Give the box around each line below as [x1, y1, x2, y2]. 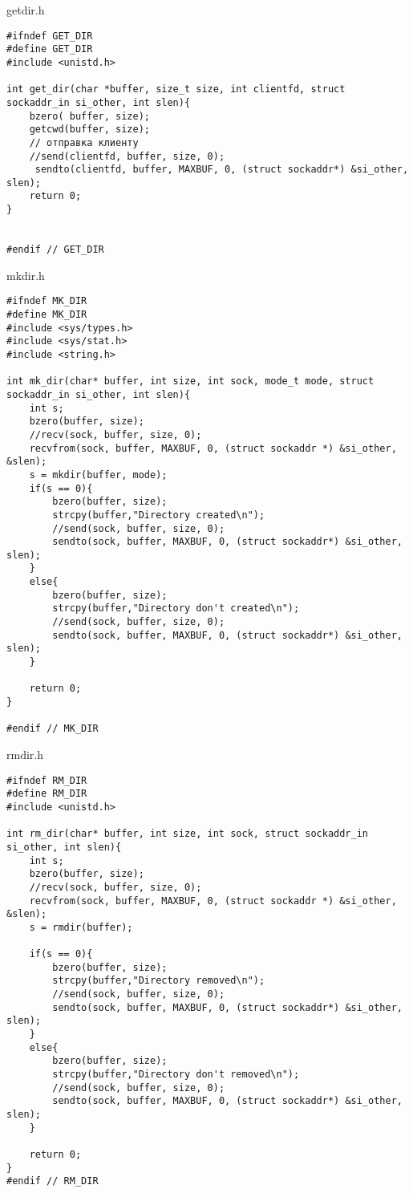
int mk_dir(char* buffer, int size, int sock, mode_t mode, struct [6, 375, 375, 388]
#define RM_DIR [6, 788, 87, 800]
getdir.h [6, 2, 45, 18]
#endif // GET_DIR [6, 244, 104, 256]
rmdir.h [6, 746, 43, 762]
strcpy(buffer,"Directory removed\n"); [52, 975, 265, 987]
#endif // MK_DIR [6, 723, 99, 735]
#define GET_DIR [6, 43, 93, 55]
